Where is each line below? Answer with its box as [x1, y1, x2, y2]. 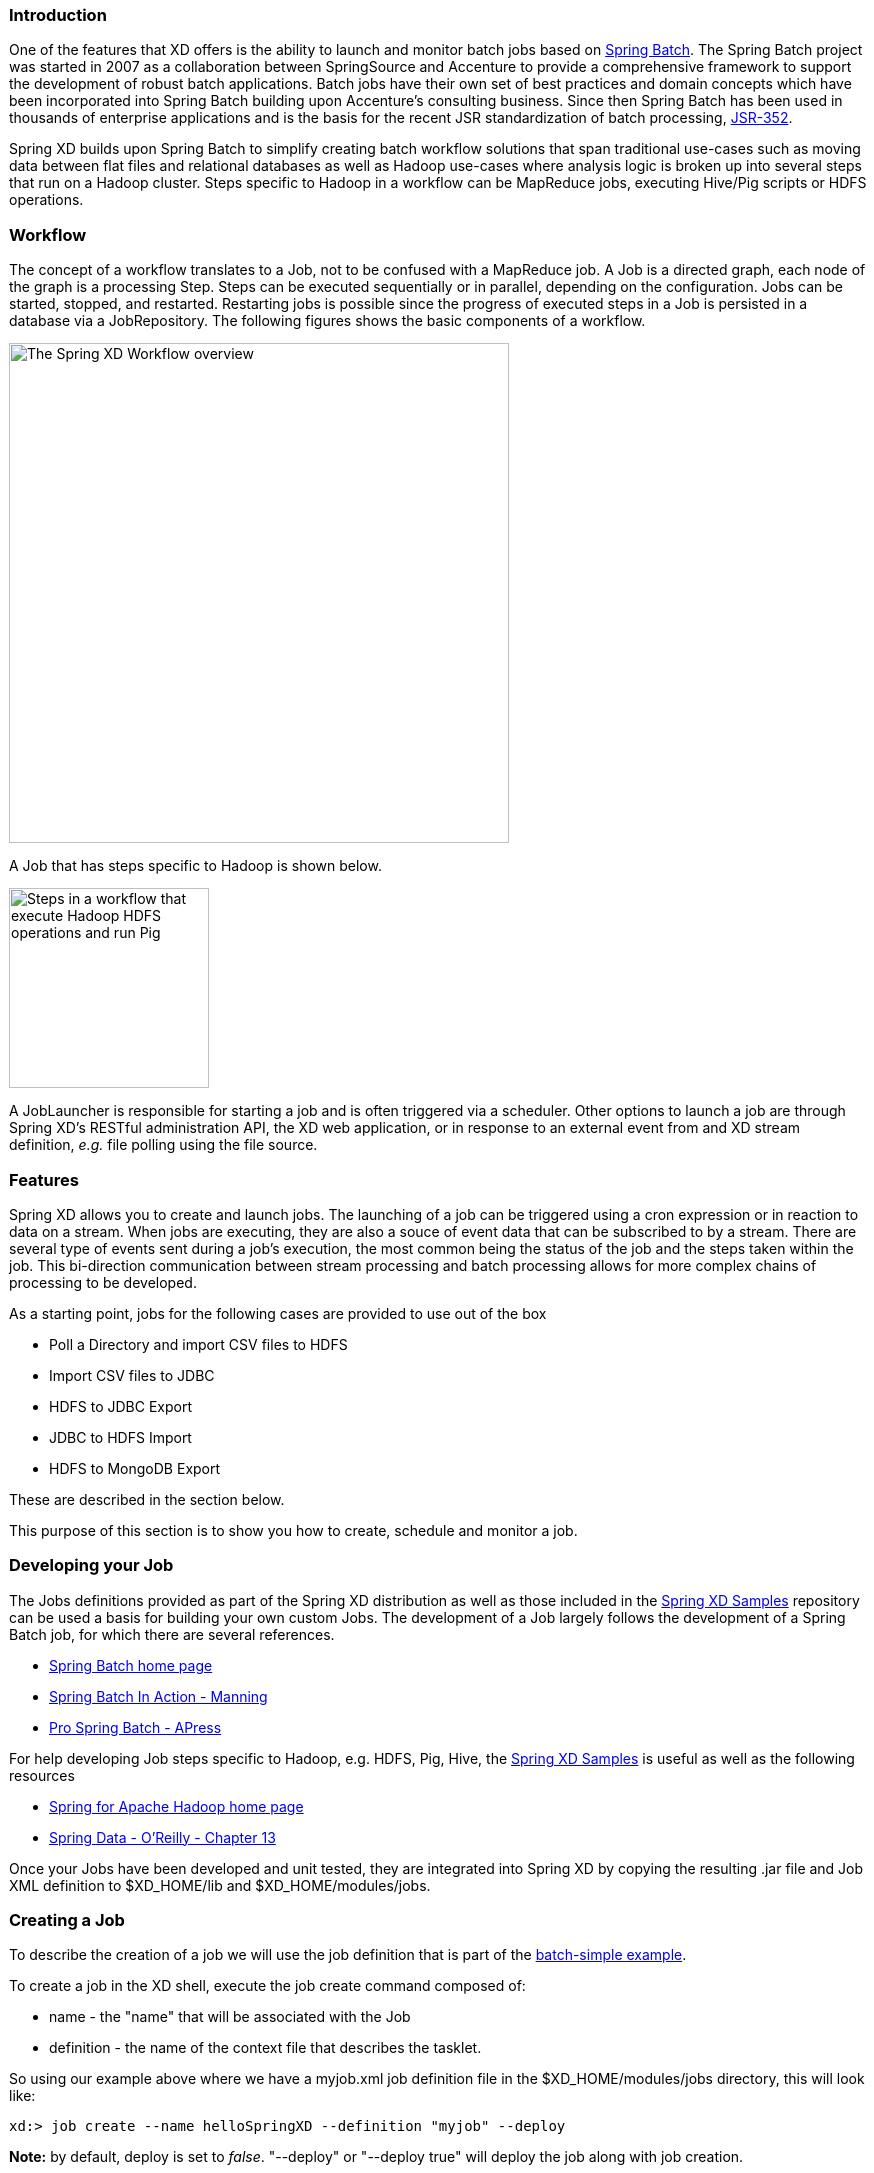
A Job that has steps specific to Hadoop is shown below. [9, 857, 382, 875]
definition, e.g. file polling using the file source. [9, 1136, 318, 1154]
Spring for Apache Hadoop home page [49, 1797, 304, 1815]
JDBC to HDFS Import [49, 1428, 192, 1446]
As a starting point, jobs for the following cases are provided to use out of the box [9, 1304, 547, 1322]
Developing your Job [9, 1555, 174, 1576]
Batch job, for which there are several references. [9, 1625, 335, 1643]
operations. [9, 191, 84, 209]
